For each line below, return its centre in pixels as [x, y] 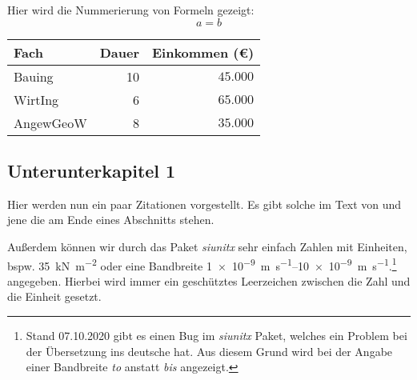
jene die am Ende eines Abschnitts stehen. [111, 220]
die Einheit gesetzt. [54, 296]
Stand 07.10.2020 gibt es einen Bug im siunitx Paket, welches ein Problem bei [217, 336]
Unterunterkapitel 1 [92, 170]
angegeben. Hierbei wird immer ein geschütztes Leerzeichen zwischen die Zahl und [209, 280]
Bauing [34, 76]
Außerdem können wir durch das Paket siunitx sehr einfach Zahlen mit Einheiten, [207, 246]
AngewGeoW [50, 122]
